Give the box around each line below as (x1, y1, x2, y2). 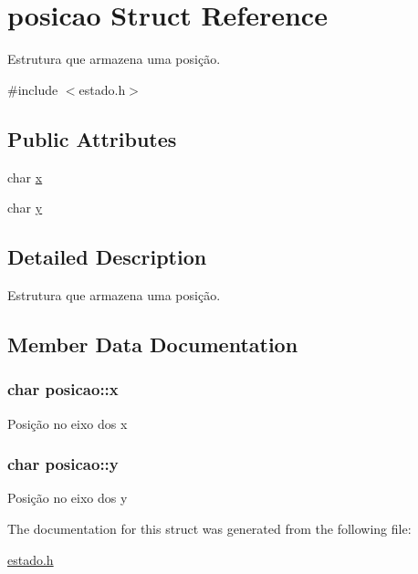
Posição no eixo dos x (7, 413, 128, 433)
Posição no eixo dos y (7, 488, 128, 507)
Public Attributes (7, 124, 177, 152)
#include (7, 79, 58, 99)
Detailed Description (7, 243, 207, 271)
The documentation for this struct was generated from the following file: (7, 518, 412, 537)
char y (7, 198, 43, 217)
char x (7, 167, 43, 186)
